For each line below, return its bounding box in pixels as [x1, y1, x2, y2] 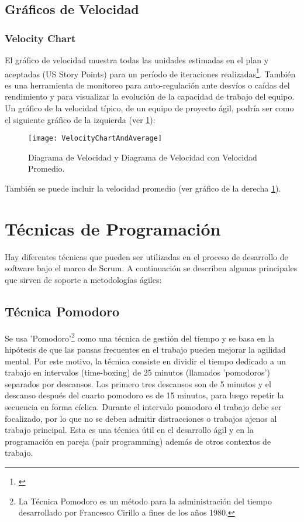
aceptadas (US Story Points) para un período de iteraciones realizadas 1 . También [5, 66, 296, 80]
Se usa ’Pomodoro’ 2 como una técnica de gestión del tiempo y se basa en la [5, 330, 275, 344]
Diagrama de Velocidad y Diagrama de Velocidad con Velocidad [28, 151, 257, 163]
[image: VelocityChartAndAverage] [28, 134, 163, 143]
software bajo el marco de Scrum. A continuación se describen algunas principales [5, 262, 298, 274]
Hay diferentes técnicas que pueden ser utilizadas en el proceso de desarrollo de [5, 250, 288, 262]
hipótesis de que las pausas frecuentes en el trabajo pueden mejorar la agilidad [5, 343, 286, 356]
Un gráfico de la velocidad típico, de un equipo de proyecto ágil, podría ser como [5, 102, 294, 114]
